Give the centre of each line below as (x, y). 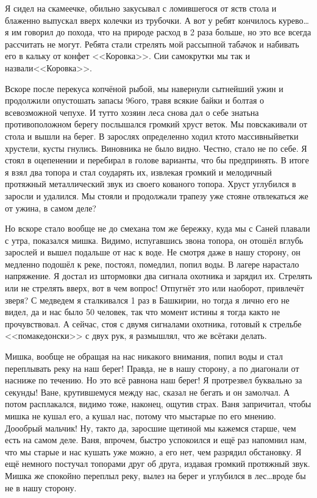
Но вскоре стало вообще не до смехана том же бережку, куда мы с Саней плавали (158, 228)
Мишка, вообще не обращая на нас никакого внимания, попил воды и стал (144, 356)
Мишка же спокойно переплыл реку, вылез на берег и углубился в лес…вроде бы (155, 475)
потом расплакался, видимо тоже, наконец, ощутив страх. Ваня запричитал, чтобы (158, 404)
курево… (294, 20)
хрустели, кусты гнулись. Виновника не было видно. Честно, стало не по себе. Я (156, 148)
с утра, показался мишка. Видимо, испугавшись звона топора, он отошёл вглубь (154, 240)
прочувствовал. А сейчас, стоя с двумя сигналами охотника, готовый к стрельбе (153, 323)
